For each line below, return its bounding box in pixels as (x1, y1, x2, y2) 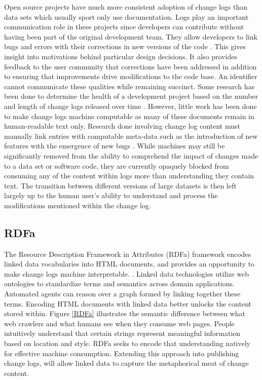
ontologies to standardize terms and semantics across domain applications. (4, 278, 235, 289)
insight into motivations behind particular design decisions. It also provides (4, 51, 237, 61)
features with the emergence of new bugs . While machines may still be (4, 140, 225, 151)
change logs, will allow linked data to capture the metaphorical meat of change (4, 358, 249, 368)
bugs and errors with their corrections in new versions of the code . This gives (4, 41, 246, 52)
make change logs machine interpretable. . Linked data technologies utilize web (4, 268, 249, 279)
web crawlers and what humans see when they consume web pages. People (4, 318, 235, 328)
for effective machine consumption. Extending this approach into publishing (4, 348, 239, 358)
